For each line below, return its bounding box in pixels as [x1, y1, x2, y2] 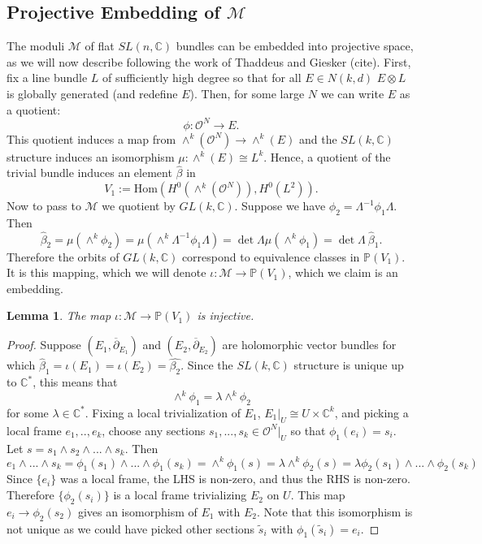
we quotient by [102, 197, 176, 214]
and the [298, 130, 337, 147]
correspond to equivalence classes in [181, 248, 360, 265]
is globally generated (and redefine [7, 84, 178, 101]
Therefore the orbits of [7, 248, 119, 265]
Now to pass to [7, 197, 81, 214]
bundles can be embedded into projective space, [176, 37, 414, 54]
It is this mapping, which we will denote [7, 264, 206, 281]
